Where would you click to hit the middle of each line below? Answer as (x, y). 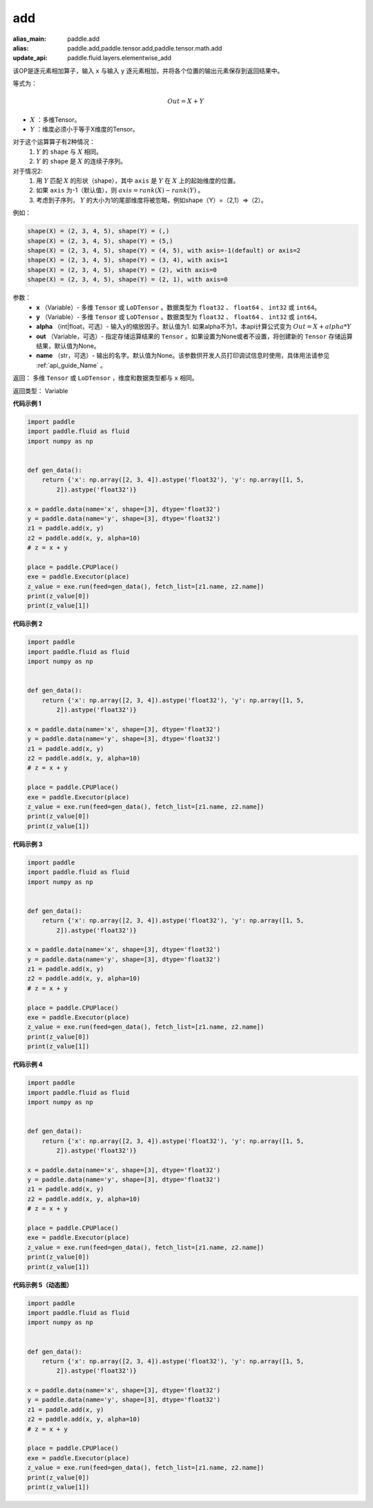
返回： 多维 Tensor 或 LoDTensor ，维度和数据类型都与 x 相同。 (105, 378)
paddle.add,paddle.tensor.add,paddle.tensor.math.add (145, 48)
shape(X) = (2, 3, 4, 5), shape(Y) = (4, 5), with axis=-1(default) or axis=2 (164, 250)
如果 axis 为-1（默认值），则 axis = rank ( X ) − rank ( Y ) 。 (120, 190)
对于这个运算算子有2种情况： (54, 142)
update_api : (30, 58)
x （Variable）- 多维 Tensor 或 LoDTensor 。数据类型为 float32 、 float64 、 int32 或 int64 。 (179, 307)
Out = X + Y (185, 101)
